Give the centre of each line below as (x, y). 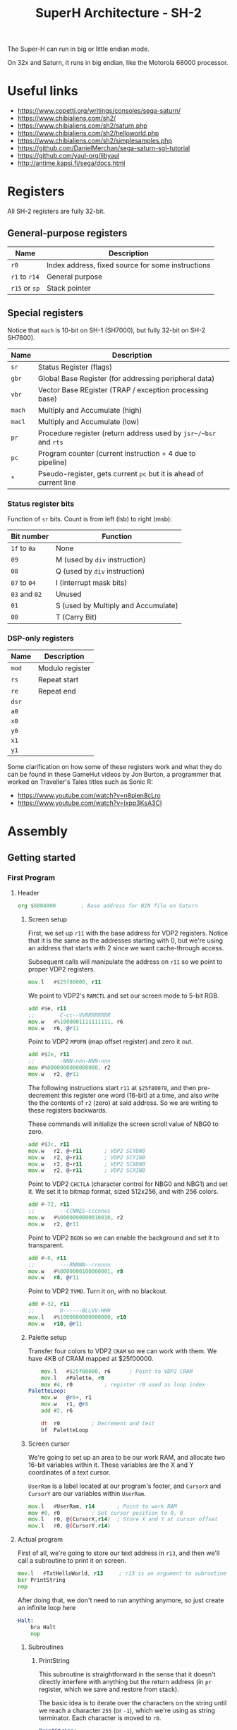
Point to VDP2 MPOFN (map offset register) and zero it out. (110, 1041)
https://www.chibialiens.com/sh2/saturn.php (83, 126)
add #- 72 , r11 (49, 1204)
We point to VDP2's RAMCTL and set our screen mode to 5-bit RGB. (123, 996)
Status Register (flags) (75, 367)
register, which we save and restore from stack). (109, 1689)
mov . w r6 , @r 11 (54, 1028)
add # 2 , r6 (57, 1411)
